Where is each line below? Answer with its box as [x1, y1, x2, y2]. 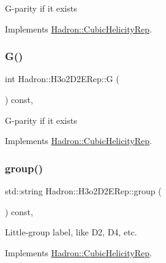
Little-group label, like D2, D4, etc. [5, 226, 137, 238]
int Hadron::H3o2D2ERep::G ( [5, 72, 119, 85]
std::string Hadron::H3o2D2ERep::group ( [5, 185, 162, 197]
